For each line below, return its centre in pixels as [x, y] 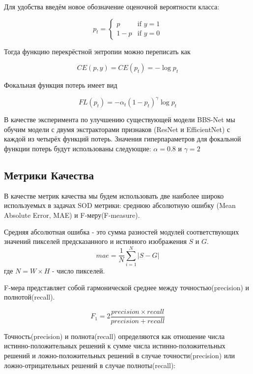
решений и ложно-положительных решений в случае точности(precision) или [119, 355]
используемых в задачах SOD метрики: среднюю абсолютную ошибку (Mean [120, 205]
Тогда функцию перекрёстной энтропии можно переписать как [97, 51]
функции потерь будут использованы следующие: [78, 149]
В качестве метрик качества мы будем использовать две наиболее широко [114, 195]
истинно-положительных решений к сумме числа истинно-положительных [115, 346]
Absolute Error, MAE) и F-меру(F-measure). [72, 215]
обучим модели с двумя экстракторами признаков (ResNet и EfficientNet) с [117, 129]
